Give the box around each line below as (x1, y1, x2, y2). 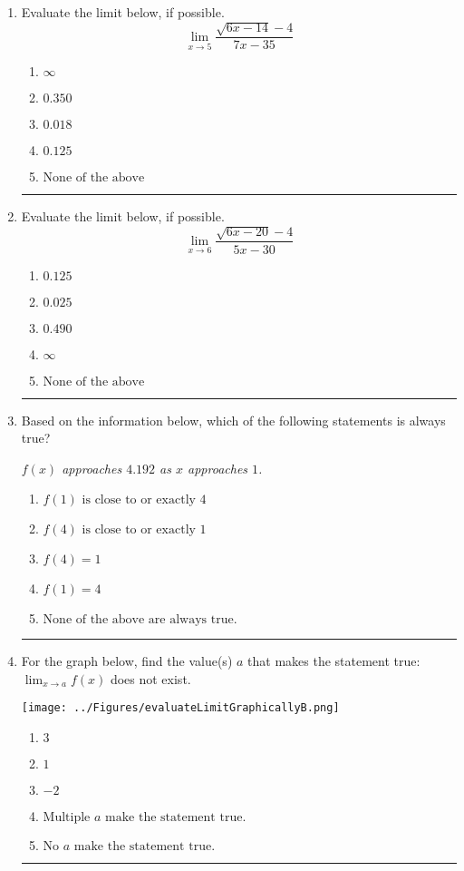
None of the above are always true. (43, 613, 237, 627)
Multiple (43, 811, 91, 825)
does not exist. (110, 669, 191, 688)
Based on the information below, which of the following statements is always (21, 410, 446, 429)
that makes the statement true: (247, 651, 420, 670)
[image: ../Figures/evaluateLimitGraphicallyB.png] (21, 701, 340, 715)
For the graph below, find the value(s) (21, 651, 233, 670)
